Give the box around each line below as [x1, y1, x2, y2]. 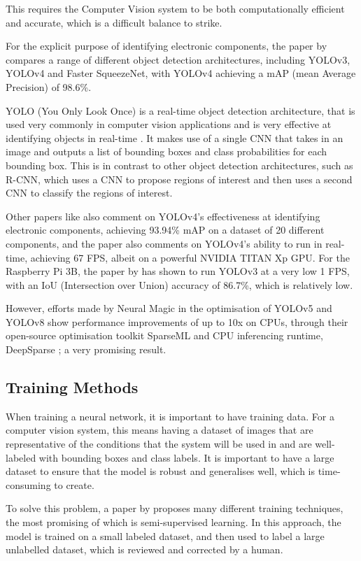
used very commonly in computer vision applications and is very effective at [6, 117, 332, 132]
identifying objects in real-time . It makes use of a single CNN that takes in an [6, 130, 344, 145]
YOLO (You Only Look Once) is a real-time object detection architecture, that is [6, 103, 355, 118]
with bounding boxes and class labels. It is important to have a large [38, 450, 334, 464]
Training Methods [6, 376, 139, 398]
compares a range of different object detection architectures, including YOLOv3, [6, 52, 351, 66]
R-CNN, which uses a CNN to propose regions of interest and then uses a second [6, 171, 353, 186]
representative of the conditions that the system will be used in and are [6, 436, 312, 451]
